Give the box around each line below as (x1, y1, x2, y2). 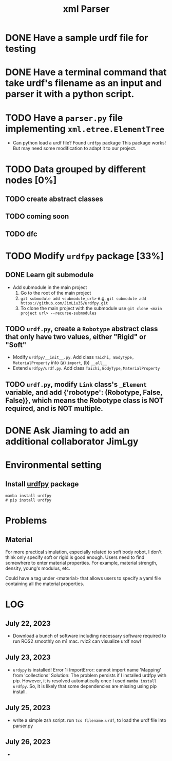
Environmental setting (5, 459, 102, 471)
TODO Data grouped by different (5, 163, 146, 175)
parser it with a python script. (5, 88, 135, 100)
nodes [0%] (5, 174, 57, 186)
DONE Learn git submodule (5, 270, 94, 279)
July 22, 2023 (5, 619, 51, 628)
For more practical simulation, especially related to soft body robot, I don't (5, 549, 162, 555)
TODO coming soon (5, 212, 69, 221)
